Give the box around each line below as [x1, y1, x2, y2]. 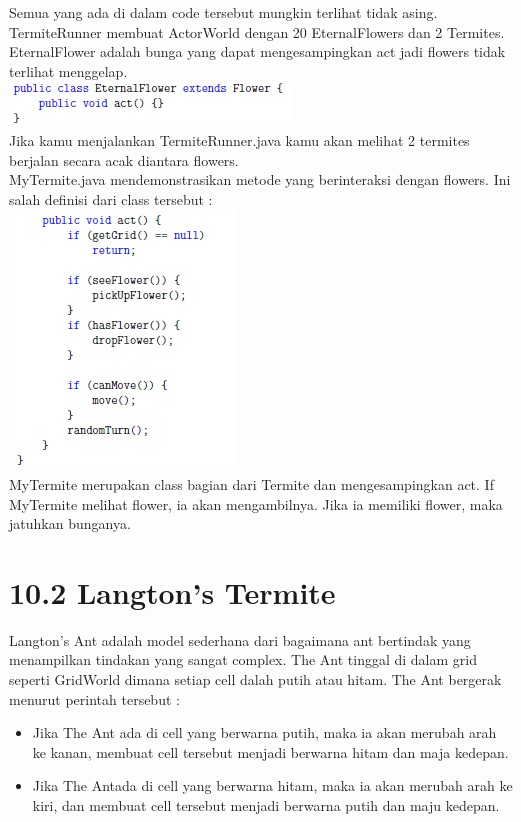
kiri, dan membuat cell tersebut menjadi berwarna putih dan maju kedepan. [32, 795, 500, 815]
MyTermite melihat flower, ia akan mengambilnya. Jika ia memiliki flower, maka [9, 493, 503, 514]
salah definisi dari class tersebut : [9, 188, 213, 209]
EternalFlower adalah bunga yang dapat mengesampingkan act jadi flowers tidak [9, 41, 506, 62]
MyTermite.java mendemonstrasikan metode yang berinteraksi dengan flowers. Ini [9, 169, 511, 190]
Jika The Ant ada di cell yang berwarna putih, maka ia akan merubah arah [32, 722, 497, 743]
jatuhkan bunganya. [9, 513, 131, 534]
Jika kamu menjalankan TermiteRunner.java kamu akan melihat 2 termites [9, 129, 470, 150]
